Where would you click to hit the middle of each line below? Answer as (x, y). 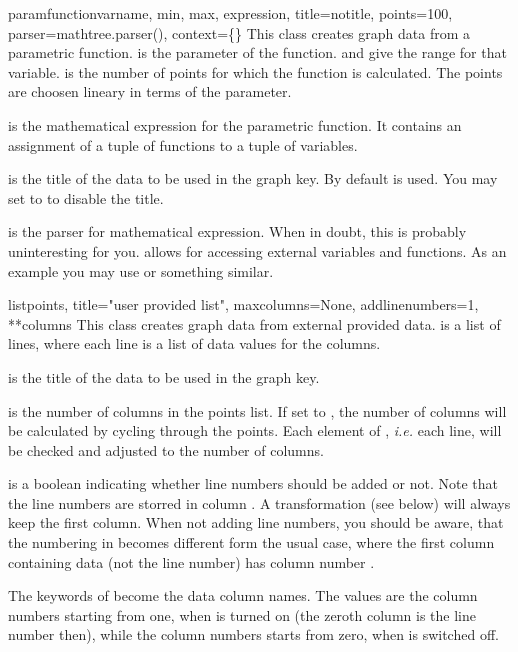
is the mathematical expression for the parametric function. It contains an (235, 124)
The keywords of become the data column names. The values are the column (243, 595)
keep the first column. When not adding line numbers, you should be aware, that (256, 522)
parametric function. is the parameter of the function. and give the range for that (257, 52)
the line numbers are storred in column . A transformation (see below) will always (259, 502)
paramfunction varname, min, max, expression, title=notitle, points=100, (230, 13)
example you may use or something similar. (141, 270)
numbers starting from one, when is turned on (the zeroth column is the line (242, 614)
